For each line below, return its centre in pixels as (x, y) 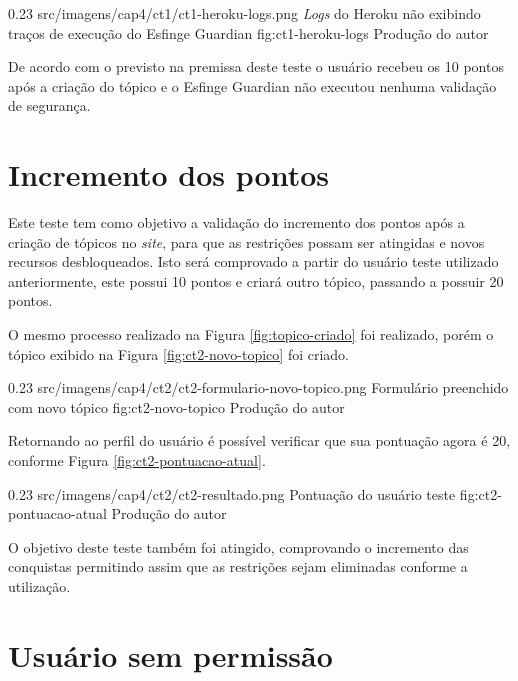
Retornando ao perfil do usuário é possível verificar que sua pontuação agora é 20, (259, 440)
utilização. (39, 586)
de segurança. (49, 105)
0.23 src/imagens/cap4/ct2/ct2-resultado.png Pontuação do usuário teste (232, 493)
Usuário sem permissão (170, 654)
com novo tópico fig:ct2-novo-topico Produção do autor (176, 406)
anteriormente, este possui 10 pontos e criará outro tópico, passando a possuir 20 (256, 280)
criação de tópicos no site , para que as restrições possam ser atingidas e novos (246, 241)
